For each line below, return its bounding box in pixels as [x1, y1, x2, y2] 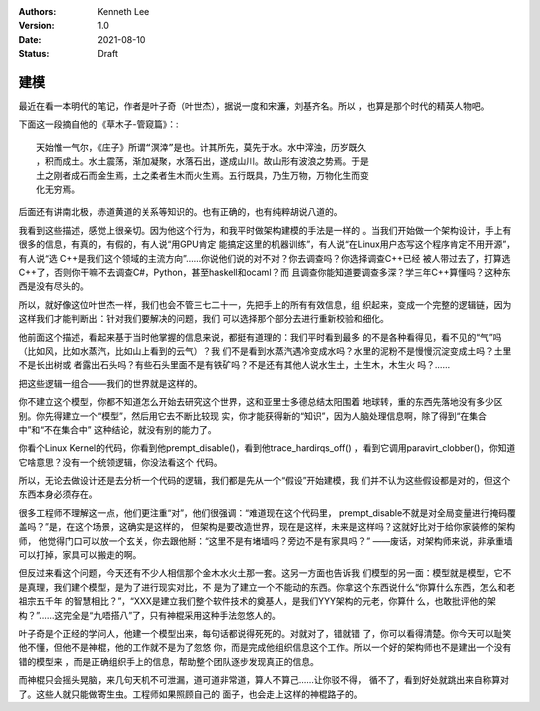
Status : [18, 48, 50, 60]
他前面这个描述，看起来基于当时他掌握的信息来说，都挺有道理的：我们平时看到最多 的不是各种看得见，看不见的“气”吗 [18, 331, 502, 343]
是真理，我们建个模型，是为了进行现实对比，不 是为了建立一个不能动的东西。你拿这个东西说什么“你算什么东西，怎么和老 [18, 581, 516, 593]
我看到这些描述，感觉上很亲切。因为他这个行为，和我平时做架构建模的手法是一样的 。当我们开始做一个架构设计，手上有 [18, 224, 512, 236]
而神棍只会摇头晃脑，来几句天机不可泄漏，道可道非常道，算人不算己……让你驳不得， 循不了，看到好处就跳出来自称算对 [18, 674, 510, 686]
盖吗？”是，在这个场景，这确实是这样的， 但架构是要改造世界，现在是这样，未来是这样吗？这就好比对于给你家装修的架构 [18, 521, 516, 533]
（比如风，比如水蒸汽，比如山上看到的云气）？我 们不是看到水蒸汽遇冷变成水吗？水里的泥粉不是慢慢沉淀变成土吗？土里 [18, 345, 512, 357]
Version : [18, 20, 55, 32]
